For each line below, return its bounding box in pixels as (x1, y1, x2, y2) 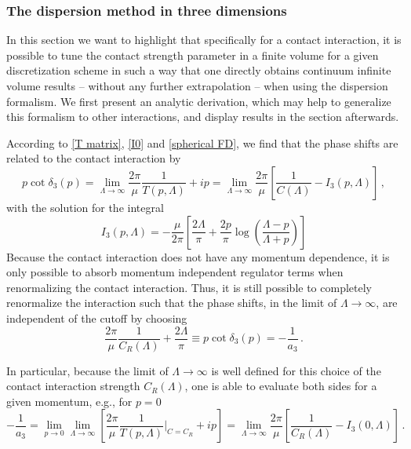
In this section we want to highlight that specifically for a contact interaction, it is (6, 31, 402, 48)
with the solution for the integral (6, 199, 164, 215)
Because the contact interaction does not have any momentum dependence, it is (6, 248, 390, 265)
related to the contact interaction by (6, 150, 181, 166)
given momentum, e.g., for (6, 392, 133, 409)
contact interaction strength (6, 378, 140, 394)
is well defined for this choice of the (211, 362, 381, 378)
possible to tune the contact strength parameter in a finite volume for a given (6, 46, 379, 63)
